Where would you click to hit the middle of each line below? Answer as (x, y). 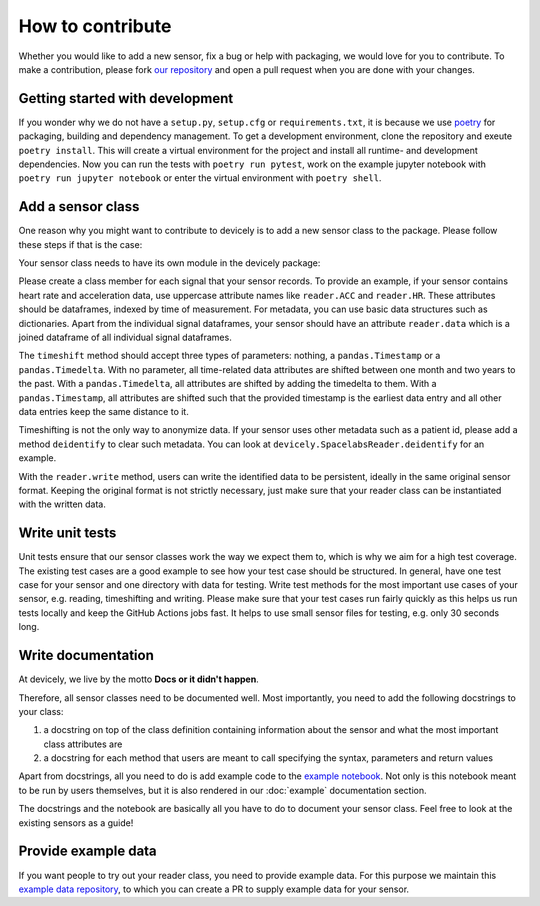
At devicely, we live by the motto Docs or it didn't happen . (138, 679)
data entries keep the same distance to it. (103, 411)
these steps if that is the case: (80, 244)
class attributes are (83, 744)
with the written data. (62, 504)
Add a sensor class (79, 206)
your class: (41, 711)
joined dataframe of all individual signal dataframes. (125, 337)
